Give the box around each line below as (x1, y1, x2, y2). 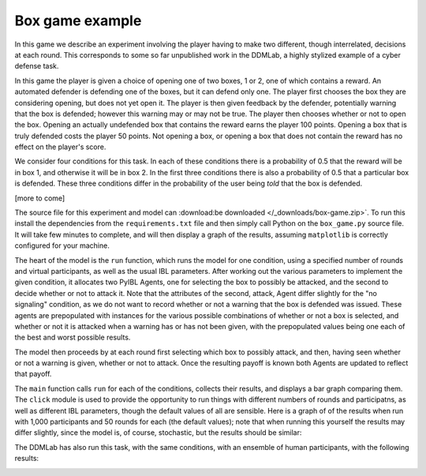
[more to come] (14, 193, 65, 203)
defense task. (14, 62, 59, 71)
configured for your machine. (14, 241, 110, 250)
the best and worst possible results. (14, 332, 131, 343)
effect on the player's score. (14, 142, 106, 152)
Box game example (14, 12, 142, 29)
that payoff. (14, 369, 52, 379)
